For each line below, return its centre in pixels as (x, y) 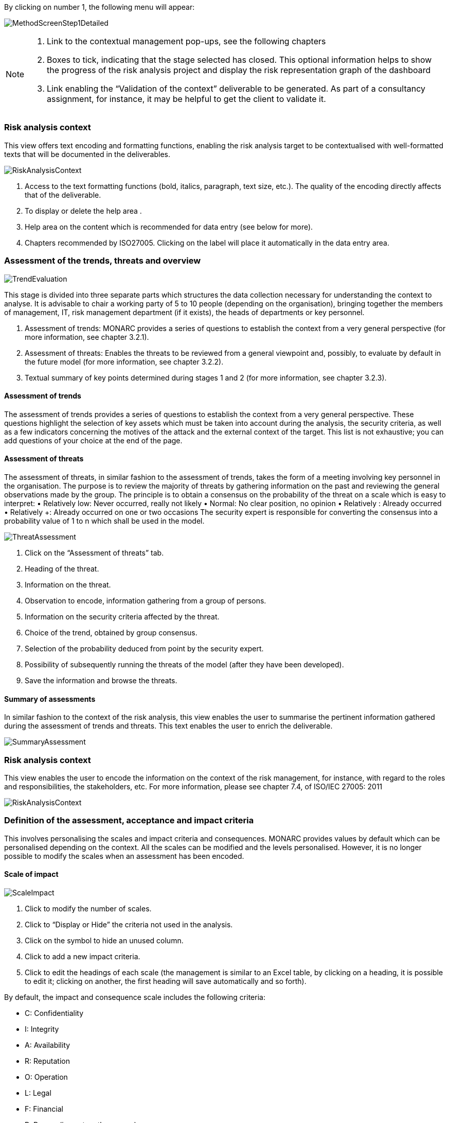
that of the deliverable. (63, 195)
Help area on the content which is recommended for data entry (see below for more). (169, 227)
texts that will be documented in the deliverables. (87, 154)
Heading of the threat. (62, 568)
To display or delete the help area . (83, 211)
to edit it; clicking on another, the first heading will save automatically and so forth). (166, 981)
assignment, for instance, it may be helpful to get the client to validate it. (186, 99)
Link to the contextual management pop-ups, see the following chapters (186, 41)
